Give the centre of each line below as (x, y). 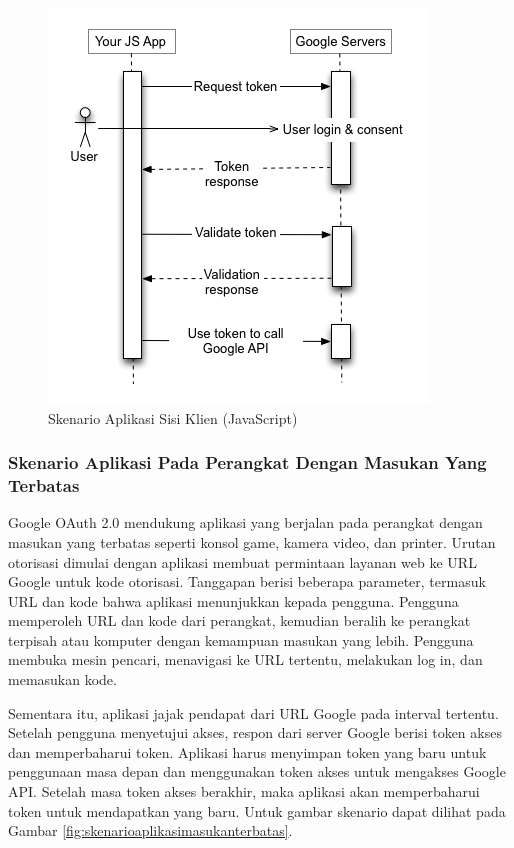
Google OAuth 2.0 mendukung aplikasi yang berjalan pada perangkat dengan (245, 522)
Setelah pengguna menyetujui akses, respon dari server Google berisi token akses (255, 732)
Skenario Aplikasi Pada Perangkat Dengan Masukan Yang (247, 462)
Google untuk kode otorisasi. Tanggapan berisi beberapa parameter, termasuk (247, 581)
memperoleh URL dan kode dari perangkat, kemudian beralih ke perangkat (239, 620)
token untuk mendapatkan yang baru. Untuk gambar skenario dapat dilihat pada (257, 810)
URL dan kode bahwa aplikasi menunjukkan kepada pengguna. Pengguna (233, 600)
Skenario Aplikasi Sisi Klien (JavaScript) (173, 417)
